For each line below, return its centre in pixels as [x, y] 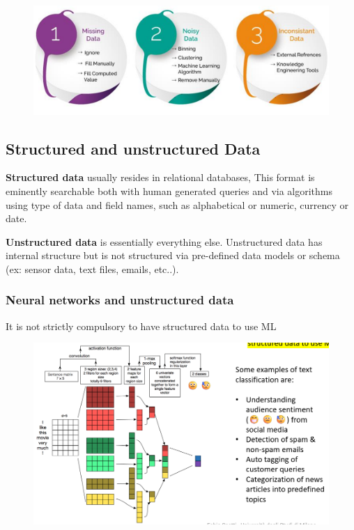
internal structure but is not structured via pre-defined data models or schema [173, 255]
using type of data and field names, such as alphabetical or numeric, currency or [177, 204]
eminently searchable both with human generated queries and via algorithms [169, 190]
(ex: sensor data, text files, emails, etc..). [92, 268]
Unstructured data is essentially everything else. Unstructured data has [164, 241]
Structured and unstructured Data [133, 148]
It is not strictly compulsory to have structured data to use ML [141, 326]
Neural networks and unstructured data [120, 300]
